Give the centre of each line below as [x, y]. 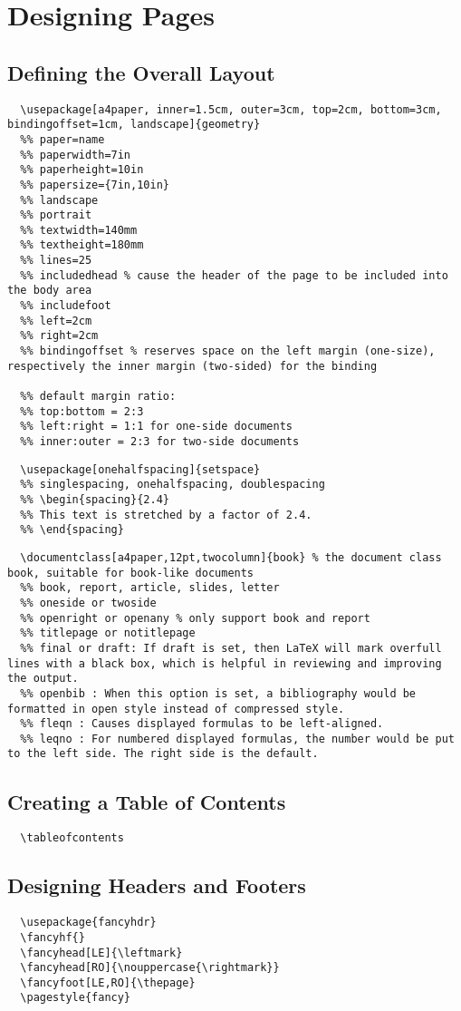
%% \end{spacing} [72, 530]
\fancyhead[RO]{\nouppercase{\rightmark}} [150, 968]
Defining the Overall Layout [141, 72]
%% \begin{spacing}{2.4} [95, 499]
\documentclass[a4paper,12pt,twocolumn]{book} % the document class [231, 557]
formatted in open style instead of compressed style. [176, 709]
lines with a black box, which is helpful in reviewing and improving [225, 663]
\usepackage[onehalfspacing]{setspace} [140, 469]
